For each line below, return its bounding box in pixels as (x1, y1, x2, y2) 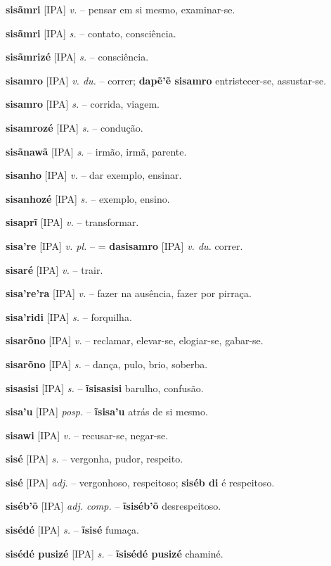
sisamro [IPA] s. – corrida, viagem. (6, 96, 160, 111)
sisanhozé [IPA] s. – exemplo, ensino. (6, 191, 170, 206)
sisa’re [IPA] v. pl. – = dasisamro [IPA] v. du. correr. (6, 238, 243, 253)
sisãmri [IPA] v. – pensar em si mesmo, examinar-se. (6, 2, 235, 16)
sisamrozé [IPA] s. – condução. (6, 120, 143, 134)
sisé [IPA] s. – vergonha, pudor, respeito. (6, 451, 183, 466)
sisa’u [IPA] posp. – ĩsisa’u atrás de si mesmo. (6, 404, 208, 419)
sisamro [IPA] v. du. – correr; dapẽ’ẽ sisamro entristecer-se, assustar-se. (6, 73, 327, 87)
